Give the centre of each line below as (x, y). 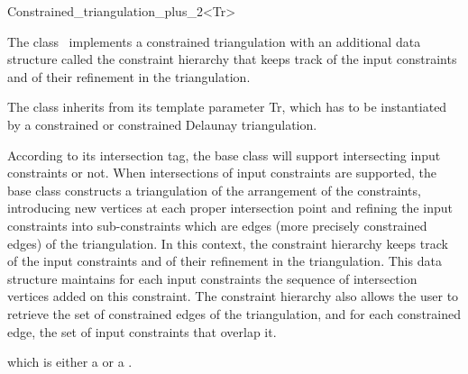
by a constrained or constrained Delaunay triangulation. (162, 124)
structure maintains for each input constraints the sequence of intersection (212, 278)
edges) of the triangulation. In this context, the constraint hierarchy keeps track (228, 243)
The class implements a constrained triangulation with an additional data (214, 41)
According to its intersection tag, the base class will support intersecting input (224, 155)
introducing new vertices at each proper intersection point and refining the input (230, 208)
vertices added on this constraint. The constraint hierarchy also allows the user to (233, 296)
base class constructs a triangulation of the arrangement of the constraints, (214, 190)
